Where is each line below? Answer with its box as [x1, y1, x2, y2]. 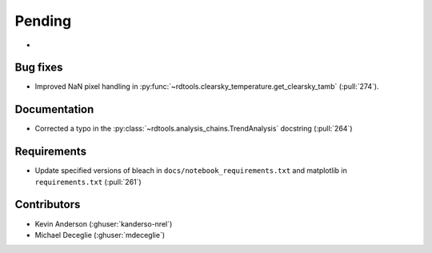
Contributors [14, 198, 81, 211]
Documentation [14, 102, 94, 116]
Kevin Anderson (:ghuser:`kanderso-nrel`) [34, 219, 173, 228]
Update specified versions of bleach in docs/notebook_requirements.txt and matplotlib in [34, 166, 348, 175]
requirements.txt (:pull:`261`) [34, 177, 142, 187]
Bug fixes [14, 61, 63, 74]
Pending [14, 12, 72, 30]
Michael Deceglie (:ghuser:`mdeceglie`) [34, 230, 166, 239]
